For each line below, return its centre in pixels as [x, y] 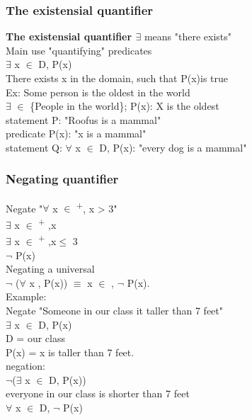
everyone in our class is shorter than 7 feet [98, 393]
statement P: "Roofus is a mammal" [84, 119]
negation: [26, 366]
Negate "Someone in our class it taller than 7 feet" [115, 310]
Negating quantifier [62, 179]
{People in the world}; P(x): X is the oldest [125, 106]
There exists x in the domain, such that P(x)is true [117, 78]
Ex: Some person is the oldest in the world [98, 92]
